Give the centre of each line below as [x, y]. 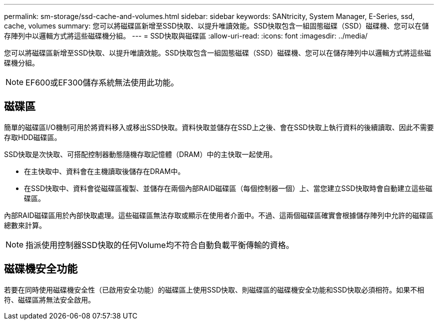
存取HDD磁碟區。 [33, 137]
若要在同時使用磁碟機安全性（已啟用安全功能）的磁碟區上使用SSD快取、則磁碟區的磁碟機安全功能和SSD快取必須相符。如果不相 [214, 289]
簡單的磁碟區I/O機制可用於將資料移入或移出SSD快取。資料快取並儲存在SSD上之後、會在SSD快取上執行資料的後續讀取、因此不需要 [219, 127]
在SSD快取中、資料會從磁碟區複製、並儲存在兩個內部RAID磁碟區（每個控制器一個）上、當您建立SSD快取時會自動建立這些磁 [228, 188]
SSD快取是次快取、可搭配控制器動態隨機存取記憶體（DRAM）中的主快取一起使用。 [140, 154]
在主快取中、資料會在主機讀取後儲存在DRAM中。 [104, 171]
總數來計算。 [25, 225]
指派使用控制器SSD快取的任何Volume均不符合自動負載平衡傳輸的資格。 [160, 245]
